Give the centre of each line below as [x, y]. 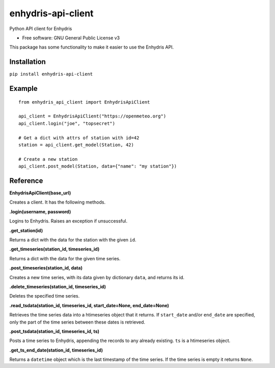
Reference [26, 180]
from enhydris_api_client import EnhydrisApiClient [84, 102]
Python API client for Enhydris [41, 29]
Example [23, 89]
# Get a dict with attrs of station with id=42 [79, 138]
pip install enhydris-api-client [51, 74]
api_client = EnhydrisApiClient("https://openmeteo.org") [92, 116]
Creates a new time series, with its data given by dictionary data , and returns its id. [97, 277]
